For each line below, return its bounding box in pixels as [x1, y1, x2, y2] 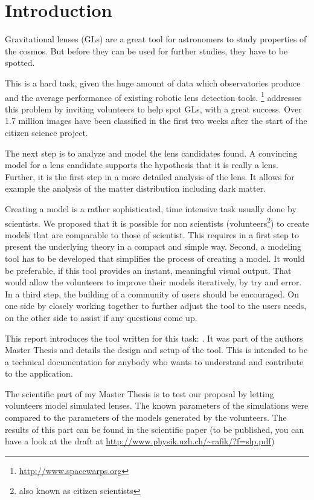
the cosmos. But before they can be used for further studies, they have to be [5, 44, 288, 57]
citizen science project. [5, 126, 88, 138]
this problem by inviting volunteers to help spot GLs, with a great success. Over [5, 102, 302, 115]
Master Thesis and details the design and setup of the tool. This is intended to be [5, 343, 308, 356]
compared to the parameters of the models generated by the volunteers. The [5, 411, 287, 424]
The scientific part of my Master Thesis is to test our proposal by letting [5, 387, 274, 400]
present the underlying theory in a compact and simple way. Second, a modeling [5, 240, 302, 253]
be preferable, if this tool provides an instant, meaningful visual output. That [5, 264, 292, 276]
